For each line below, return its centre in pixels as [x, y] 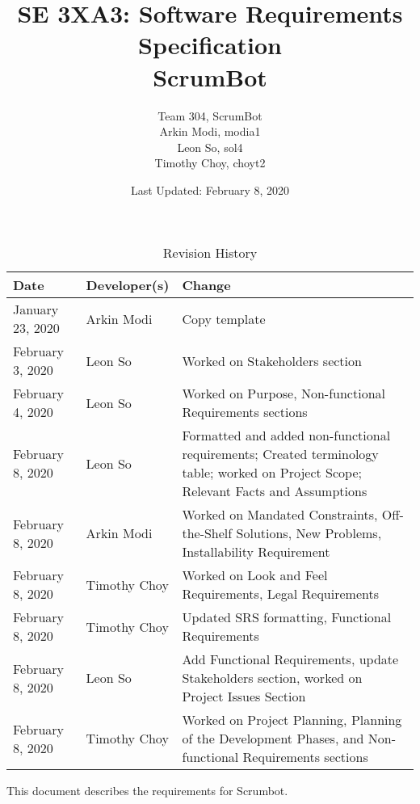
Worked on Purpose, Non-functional [283, 394]
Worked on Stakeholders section [272, 360]
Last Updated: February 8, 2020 [210, 189]
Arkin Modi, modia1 [210, 131]
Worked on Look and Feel [255, 575]
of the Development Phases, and [273, 739]
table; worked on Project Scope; [272, 473]
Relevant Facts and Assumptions [275, 491]
